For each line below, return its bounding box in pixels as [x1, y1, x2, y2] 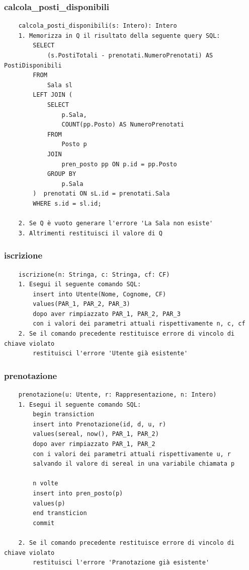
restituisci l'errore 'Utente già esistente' [33, 350, 188, 357]
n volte [33, 480, 58, 487]
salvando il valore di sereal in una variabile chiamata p [33, 460, 235, 468]
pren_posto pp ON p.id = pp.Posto [61, 160, 177, 168]
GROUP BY [47, 170, 76, 178]
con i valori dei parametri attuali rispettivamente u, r [33, 450, 231, 458]
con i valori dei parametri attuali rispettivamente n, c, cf [33, 320, 245, 328]
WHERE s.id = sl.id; [33, 200, 102, 207]
